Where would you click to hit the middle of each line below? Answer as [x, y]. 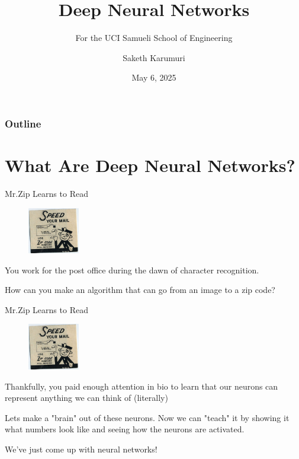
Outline [23, 123]
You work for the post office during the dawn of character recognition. [132, 270]
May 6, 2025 [154, 77]
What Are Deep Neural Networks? [150, 165]
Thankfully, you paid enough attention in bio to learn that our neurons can [142, 386]
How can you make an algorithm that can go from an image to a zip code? [140, 290]
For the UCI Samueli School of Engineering [154, 38]
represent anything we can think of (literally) [86, 398]
